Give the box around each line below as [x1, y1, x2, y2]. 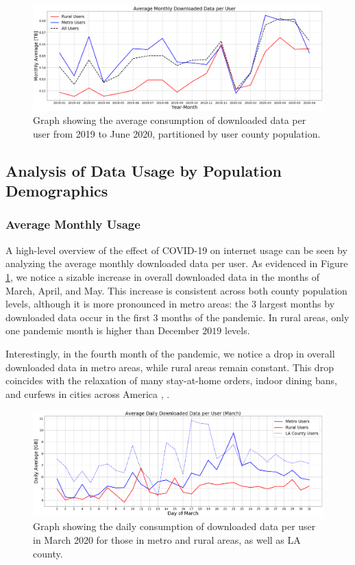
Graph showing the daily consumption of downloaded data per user [33, 519, 316, 533]
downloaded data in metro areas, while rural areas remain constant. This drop [5, 360, 334, 374]
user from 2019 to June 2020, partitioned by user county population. [33, 126, 321, 140]
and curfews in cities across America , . [5, 386, 170, 401]
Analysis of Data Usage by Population [5, 160, 282, 181]
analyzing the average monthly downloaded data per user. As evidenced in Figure [5, 256, 348, 271]
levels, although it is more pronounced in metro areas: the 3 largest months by [5, 297, 335, 311]
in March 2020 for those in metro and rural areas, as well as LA [33, 532, 301, 547]
